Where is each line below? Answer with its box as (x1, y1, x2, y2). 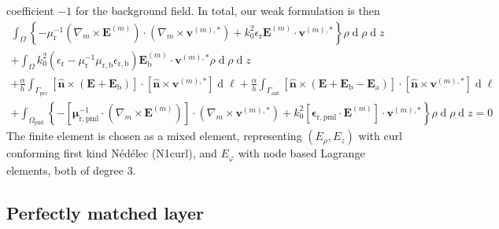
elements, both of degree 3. (6, 161, 136, 178)
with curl (358, 127, 402, 144)
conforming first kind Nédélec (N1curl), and (6, 145, 217, 161)
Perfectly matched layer (6, 200, 205, 224)
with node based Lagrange (238, 145, 365, 161)
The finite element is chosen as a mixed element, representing (6, 127, 302, 144)
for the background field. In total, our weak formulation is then (75, 2, 380, 18)
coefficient (6, 2, 54, 18)
